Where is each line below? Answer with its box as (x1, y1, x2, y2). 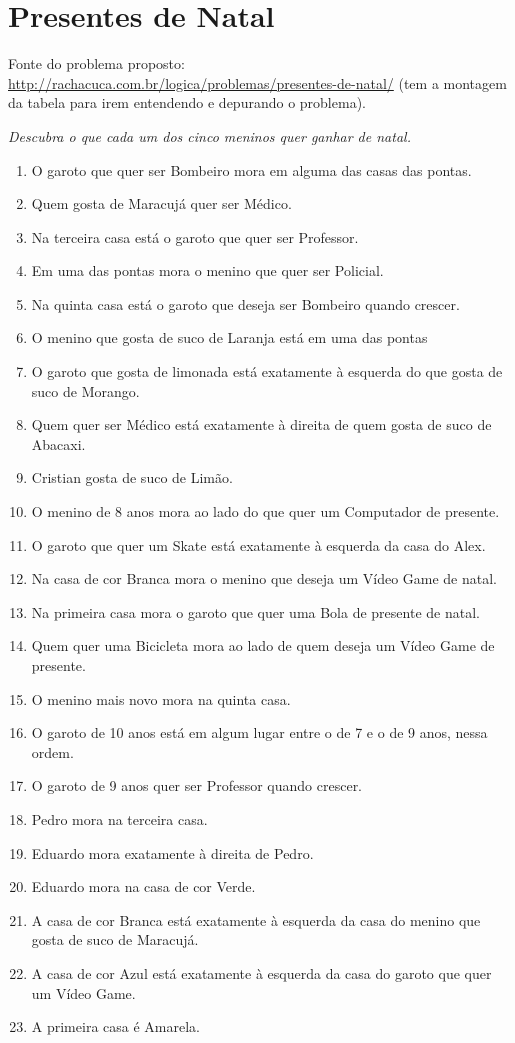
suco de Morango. (31, 380, 140, 401)
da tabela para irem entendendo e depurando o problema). (8, 92, 366, 113)
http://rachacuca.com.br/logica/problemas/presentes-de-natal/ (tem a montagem (8, 72, 507, 93)
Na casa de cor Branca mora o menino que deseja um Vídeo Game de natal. (31, 568, 498, 589)
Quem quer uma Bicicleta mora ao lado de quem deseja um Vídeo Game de (31, 635, 495, 656)
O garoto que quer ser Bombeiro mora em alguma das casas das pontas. (31, 159, 472, 180)
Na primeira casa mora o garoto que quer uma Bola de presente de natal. (31, 601, 480, 622)
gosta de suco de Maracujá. (31, 929, 199, 950)
